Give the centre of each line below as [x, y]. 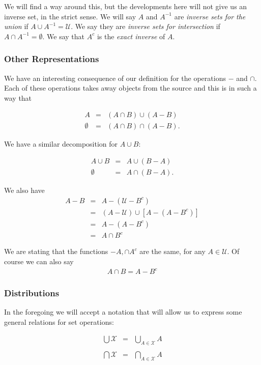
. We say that [64, 36]
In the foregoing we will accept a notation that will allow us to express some [123, 312]
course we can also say [39, 261]
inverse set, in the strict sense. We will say [70, 16]
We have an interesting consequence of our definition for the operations [115, 78]
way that [18, 97]
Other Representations [52, 59]
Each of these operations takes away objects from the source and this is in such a [130, 88]
